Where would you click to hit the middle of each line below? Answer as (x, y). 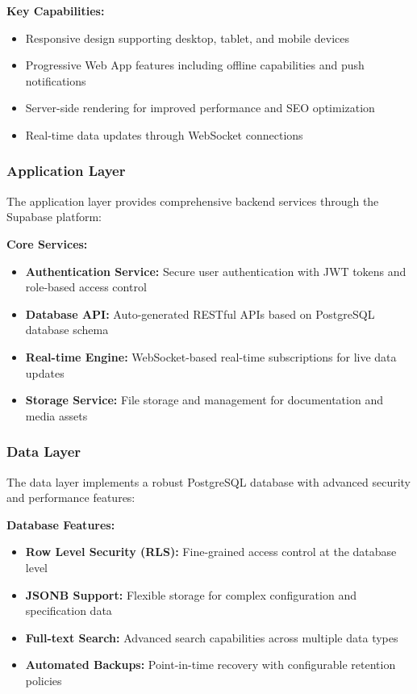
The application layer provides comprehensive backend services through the (193, 201)
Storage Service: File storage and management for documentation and (204, 400)
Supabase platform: (54, 217)
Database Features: (61, 524)
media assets (56, 415)
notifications (56, 80)
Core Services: (47, 243)
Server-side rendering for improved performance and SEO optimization (200, 108)
